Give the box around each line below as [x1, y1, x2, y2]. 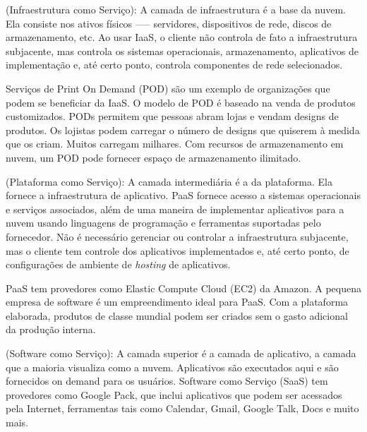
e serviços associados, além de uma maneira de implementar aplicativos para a [6, 201, 344, 216]
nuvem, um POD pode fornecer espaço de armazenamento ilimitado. [6, 150, 301, 164]
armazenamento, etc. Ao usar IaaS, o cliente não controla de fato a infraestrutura [6, 30, 358, 44]
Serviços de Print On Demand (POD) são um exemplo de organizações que [6, 80, 330, 95]
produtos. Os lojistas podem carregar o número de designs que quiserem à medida [6, 122, 360, 137]
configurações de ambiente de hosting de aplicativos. [6, 257, 231, 272]
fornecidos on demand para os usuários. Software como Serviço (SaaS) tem [6, 373, 328, 388]
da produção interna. [6, 322, 96, 337]
